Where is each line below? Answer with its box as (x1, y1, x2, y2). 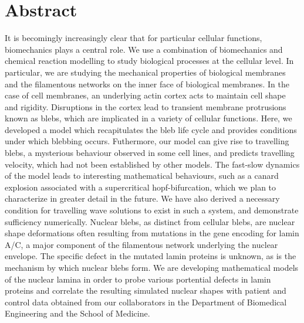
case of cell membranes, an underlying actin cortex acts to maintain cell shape (5, 89, 286, 101)
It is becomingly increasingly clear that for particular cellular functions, (5, 32, 262, 44)
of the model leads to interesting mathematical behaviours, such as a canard (5, 169, 279, 182)
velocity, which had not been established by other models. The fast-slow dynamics (5, 158, 300, 170)
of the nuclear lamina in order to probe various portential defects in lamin (5, 273, 271, 285)
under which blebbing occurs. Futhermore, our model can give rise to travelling (5, 135, 289, 147)
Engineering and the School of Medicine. (5, 307, 150, 319)
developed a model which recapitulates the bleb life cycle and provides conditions (5, 123, 297, 135)
